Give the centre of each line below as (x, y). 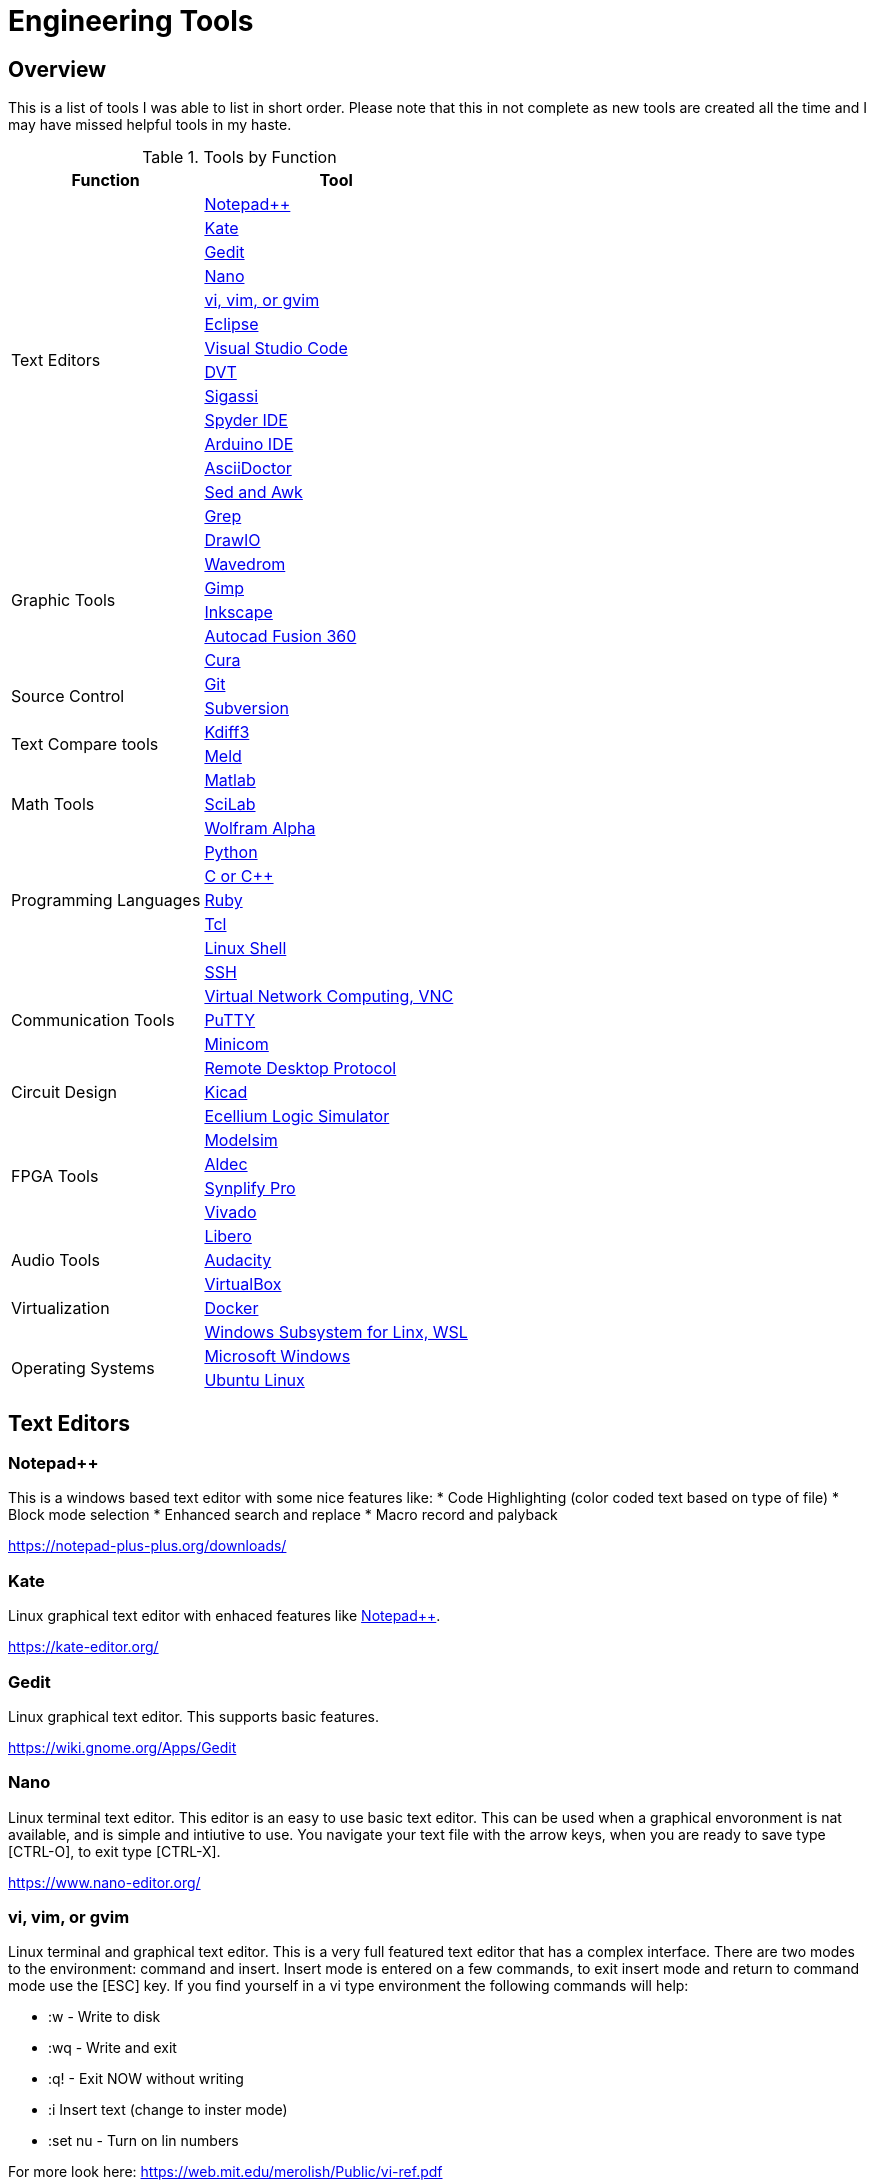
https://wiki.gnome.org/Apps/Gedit (122, 1747)
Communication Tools (93, 1020)
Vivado (230, 1212)
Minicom (236, 1044)
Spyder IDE (246, 420)
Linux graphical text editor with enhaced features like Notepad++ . (224, 1616)
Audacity (238, 1260)
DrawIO (232, 540)
